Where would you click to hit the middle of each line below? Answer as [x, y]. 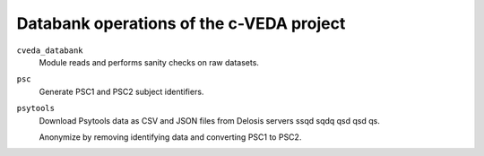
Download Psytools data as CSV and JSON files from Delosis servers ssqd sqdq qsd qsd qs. [209, 120]
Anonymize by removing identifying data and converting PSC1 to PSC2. [170, 137]
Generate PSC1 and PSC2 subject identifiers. [121, 91]
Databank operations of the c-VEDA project [181, 23]
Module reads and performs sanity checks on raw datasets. [149, 62]
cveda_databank [50, 50]
